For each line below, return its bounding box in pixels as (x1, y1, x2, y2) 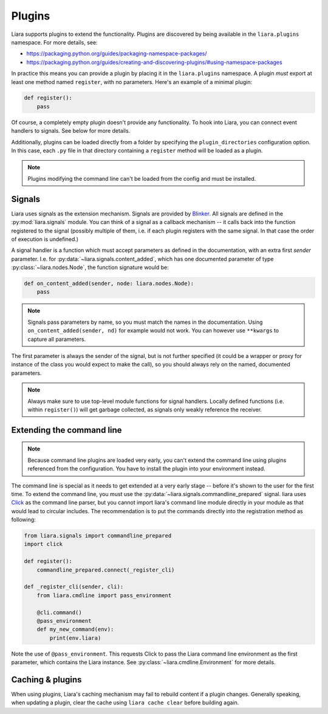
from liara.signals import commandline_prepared (24, 533, 172, 539)
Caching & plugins (11, 674, 82, 685)
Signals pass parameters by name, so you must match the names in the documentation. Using (27, 318, 263, 326)
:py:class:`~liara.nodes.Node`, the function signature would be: (11, 264, 169, 271)
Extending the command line (11, 425, 122, 435)
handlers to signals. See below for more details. (11, 127, 131, 135)
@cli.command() (36, 609, 82, 616)
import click (24, 541, 63, 548)
